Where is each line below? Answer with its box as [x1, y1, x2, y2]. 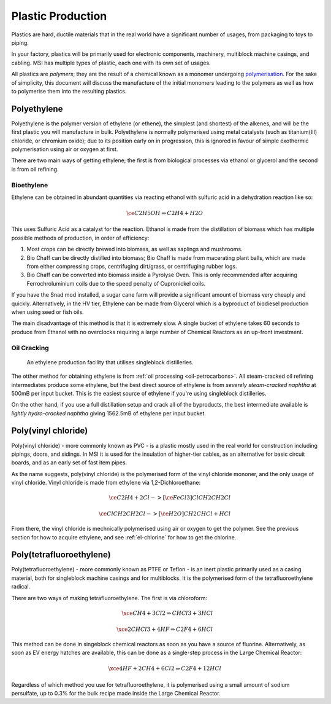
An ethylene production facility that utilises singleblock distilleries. [26, 358, 194, 366]
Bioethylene [11, 181, 48, 189]
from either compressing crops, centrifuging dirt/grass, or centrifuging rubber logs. [26, 263, 237, 270]
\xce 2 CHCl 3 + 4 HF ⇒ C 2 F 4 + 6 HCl [116, 625, 213, 633]
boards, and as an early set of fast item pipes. [11, 459, 127, 466]
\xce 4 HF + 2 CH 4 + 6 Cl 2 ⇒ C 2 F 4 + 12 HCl [108, 665, 222, 672]
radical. [11, 583, 31, 590]
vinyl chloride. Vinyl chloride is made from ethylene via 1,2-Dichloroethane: [11, 479, 201, 487]
